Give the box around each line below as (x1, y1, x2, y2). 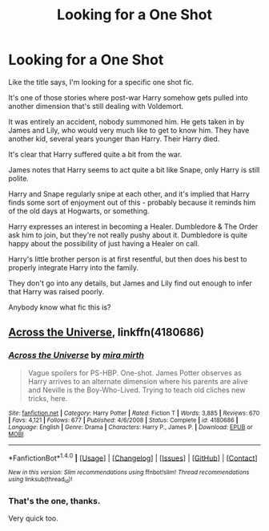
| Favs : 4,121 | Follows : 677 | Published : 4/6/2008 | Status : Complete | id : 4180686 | (8, 415, 239, 424)
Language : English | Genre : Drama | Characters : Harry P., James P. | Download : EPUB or (8, 423, 254, 431)
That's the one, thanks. (8, 495, 101, 506)
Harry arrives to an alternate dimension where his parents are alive (27, 376, 248, 386)
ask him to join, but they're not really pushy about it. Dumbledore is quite (8, 230, 248, 240)
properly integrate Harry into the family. (8, 262, 139, 272)
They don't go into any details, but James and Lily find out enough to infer (8, 278, 252, 288)
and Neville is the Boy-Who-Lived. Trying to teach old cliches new (27, 385, 246, 395)
